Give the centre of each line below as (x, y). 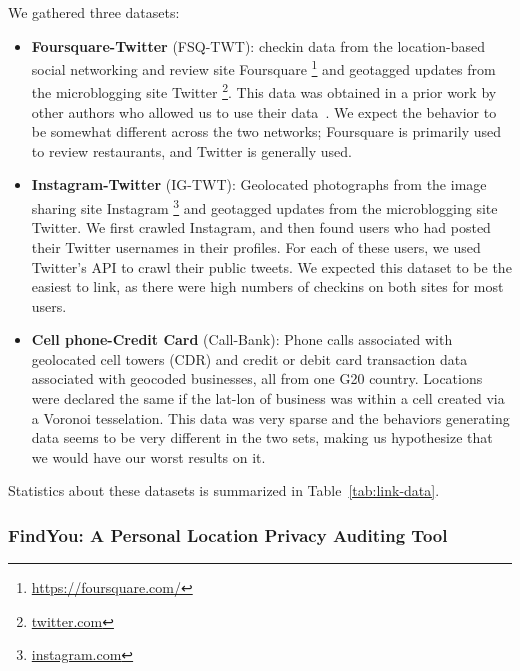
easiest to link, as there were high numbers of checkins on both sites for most (267, 286)
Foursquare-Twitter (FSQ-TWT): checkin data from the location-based (258, 45)
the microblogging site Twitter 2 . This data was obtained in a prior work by (264, 91)
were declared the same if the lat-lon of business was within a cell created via (268, 398)
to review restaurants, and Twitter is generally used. (191, 150)
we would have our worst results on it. (148, 456)
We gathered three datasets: (94, 12)
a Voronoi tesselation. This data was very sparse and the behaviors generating (270, 417)
